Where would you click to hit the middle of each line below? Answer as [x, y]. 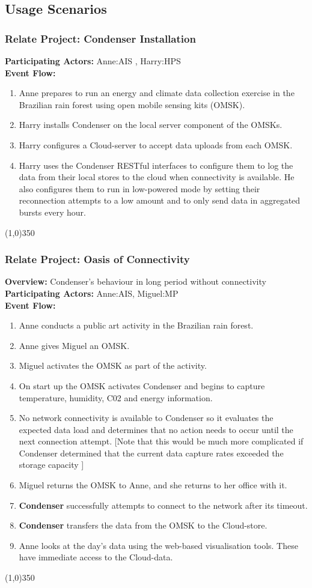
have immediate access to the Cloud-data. [96, 557]
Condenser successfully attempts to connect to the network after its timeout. [163, 505]
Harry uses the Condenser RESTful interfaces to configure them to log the [156, 165]
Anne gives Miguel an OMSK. [74, 345]
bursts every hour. [52, 212]
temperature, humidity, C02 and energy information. [116, 397]
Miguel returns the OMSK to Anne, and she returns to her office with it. [153, 485]
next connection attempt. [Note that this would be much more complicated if [161, 441]
